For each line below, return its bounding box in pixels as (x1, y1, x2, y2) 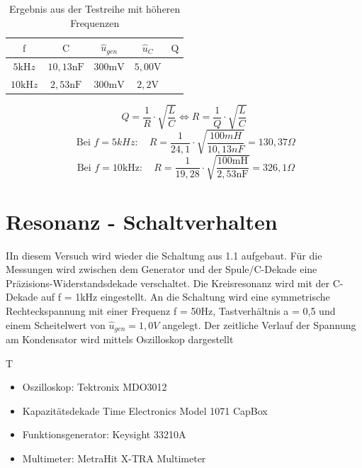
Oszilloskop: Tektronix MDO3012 (22, 379, 167, 394)
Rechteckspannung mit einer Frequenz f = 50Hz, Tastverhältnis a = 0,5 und (6, 303, 336, 318)
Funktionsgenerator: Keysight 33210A (22, 427, 186, 442)
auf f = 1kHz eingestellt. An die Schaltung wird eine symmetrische (40, 289, 330, 304)
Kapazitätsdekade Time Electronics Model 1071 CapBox (22, 403, 268, 418)
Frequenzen (70, 15, 120, 30)
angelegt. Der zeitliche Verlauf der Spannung (162, 317, 356, 332)
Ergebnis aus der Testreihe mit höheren (9, 1, 181, 16)
